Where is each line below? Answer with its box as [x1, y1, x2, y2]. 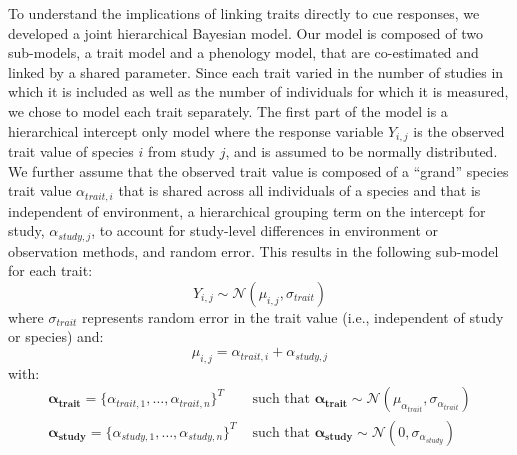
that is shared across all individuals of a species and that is [118, 180, 481, 201]
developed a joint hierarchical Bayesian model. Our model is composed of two [8, 22, 483, 43]
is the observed [413, 120, 505, 141]
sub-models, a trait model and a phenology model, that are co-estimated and [8, 42, 479, 63]
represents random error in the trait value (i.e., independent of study [82, 306, 504, 327]
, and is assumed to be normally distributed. [225, 141, 498, 162]
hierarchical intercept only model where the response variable [8, 120, 384, 141]
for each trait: [8, 260, 93, 281]
